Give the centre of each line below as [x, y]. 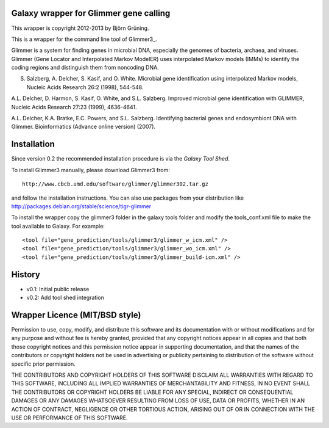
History [26, 274]
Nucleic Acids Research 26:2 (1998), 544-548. [85, 87]
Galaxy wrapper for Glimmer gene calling [91, 13]
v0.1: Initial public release [58, 289]
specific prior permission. [43, 364]
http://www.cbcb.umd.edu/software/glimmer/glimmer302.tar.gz [115, 184]
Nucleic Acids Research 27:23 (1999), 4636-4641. [74, 107]
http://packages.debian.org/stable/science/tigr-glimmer [81, 206]
